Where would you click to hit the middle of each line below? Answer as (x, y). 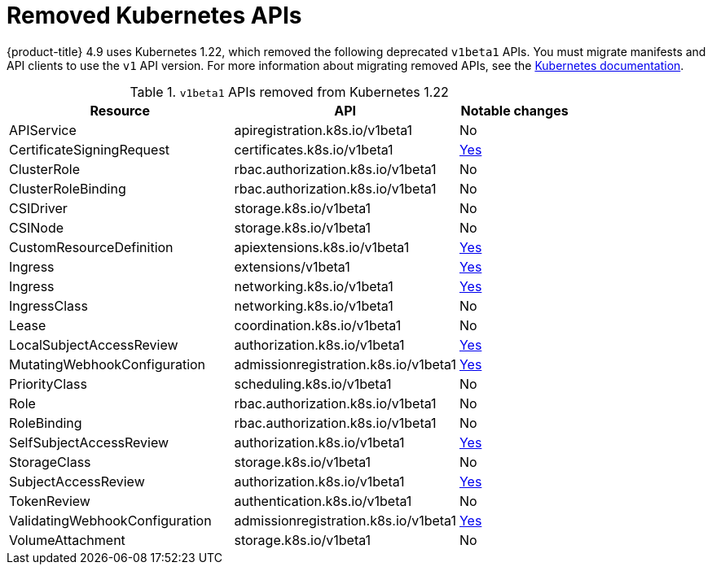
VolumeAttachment (67, 540)
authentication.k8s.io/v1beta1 (323, 501)
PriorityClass (48, 384)
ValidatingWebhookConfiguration (110, 520)
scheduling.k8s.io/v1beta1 (313, 384)
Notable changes (514, 110)
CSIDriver (38, 208)
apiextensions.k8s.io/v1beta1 (322, 247)
